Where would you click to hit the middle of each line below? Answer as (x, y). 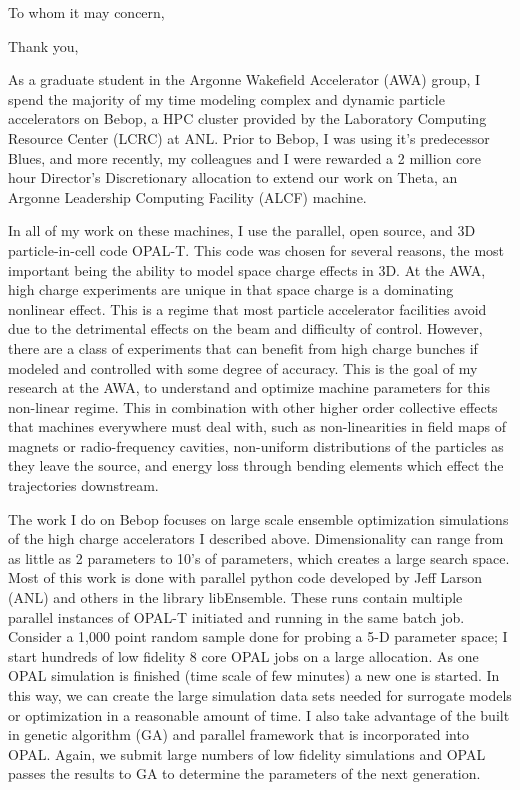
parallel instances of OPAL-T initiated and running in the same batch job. (236, 616)
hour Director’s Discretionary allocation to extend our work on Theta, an (233, 177)
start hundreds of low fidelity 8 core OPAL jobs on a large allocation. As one (243, 655)
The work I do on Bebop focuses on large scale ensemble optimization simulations (258, 518)
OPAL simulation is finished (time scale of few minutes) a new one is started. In (254, 675)
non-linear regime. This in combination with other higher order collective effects (253, 406)
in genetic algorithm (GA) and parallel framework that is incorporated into (238, 734)
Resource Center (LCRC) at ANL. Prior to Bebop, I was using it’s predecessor (249, 137)
